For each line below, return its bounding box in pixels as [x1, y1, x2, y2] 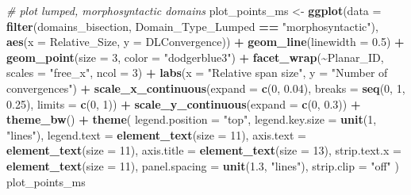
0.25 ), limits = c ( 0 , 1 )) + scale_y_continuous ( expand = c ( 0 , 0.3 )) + [6, 95, 361, 112]
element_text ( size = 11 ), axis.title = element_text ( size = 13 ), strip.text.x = [6, 142, 401, 159]
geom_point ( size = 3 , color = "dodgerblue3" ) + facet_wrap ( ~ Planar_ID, [6, 48, 384, 65]
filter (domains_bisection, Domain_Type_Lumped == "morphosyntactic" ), [6, 17, 378, 34]
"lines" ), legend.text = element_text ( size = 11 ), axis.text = [6, 126, 306, 143]
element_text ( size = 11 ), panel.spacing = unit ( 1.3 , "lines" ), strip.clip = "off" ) [6, 157, 399, 174]
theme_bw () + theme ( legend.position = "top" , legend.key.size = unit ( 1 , [6, 111, 377, 128]
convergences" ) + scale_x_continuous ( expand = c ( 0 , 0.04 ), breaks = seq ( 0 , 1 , [6, 79, 405, 96]
